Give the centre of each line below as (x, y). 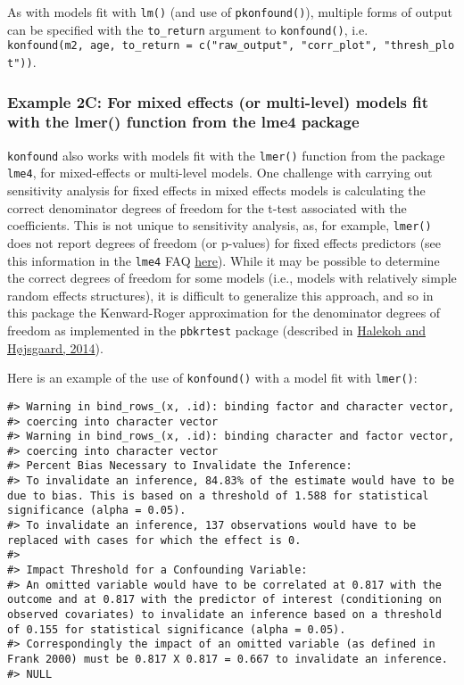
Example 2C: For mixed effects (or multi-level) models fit (218, 101)
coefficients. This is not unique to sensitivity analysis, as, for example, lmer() (220, 225)
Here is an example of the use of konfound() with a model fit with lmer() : (212, 378)
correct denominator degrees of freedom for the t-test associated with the (207, 207)
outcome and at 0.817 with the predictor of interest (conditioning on (224, 600)
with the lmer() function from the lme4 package (183, 122)
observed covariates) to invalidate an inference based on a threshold (224, 615)
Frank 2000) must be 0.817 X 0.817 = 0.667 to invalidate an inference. (228, 660)
